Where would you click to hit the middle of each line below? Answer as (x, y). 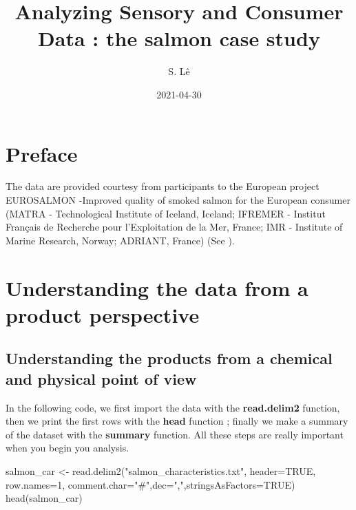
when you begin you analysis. (67, 448)
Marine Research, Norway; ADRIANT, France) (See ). (120, 240)
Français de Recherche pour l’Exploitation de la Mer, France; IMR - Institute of (174, 227)
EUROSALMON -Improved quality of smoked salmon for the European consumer (178, 200)
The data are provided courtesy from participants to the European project (163, 186)
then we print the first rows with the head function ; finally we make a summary (177, 421)
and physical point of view (101, 378)
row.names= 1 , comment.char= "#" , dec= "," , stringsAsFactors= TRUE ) (150, 484)
